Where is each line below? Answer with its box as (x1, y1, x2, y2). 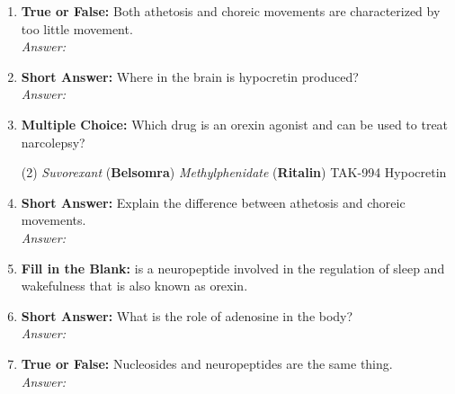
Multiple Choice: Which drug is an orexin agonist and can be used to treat (21, 114, 449, 133)
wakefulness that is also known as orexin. (21, 276, 248, 295)
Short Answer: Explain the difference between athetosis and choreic (21, 193, 406, 211)
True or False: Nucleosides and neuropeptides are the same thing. (21, 354, 393, 372)
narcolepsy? (21, 132, 85, 151)
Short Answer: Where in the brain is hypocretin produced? (21, 67, 359, 85)
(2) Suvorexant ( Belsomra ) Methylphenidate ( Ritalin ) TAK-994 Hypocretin (21, 163, 447, 182)
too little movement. (21, 19, 133, 38)
